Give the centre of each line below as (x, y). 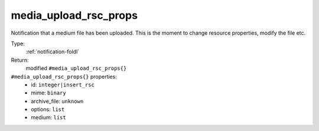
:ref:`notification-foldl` (53, 52)
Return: (20, 60)
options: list (48, 109)
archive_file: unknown (57, 101)
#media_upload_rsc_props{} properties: (64, 76)
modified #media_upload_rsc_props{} (76, 68)
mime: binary (48, 93)
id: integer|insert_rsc (63, 85)
